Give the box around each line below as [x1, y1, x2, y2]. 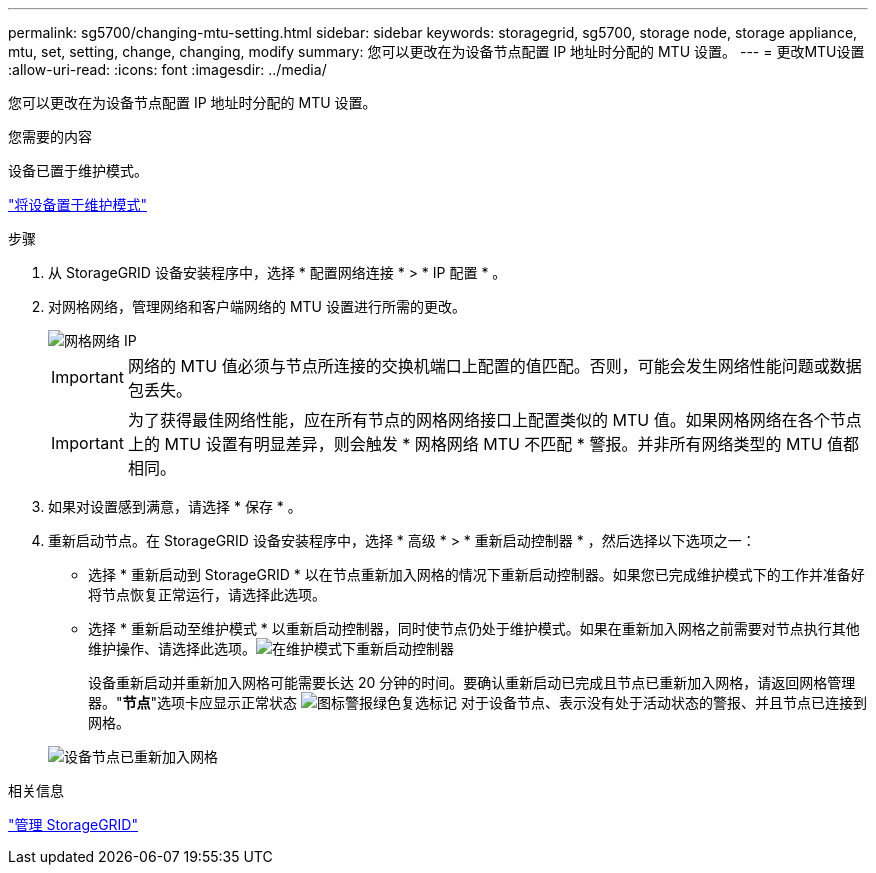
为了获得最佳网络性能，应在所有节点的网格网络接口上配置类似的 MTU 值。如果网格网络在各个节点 [127, 410, 862, 430]
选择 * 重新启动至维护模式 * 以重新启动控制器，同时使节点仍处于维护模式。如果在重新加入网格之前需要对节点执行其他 [88, 620, 860, 637]
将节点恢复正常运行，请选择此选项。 [88, 586, 326, 603]
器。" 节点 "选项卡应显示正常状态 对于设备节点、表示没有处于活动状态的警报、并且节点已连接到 [88, 694, 867, 711]
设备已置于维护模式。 [8, 162, 148, 179]
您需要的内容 [8, 128, 92, 145]
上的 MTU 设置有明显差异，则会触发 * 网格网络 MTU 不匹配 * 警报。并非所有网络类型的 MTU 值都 [127, 434, 860, 454]
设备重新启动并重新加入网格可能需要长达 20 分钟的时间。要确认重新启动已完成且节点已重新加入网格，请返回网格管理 [88, 674, 856, 691]
